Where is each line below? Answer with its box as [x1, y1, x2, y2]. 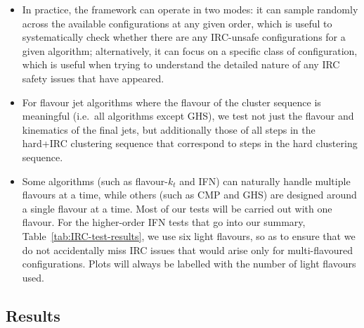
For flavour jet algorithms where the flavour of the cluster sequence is [22, 94, 321, 109]
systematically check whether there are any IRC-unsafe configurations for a [22, 30, 346, 44]
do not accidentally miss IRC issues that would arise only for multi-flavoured [22, 242, 353, 257]
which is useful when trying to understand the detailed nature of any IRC [22, 57, 340, 72]
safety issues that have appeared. [22, 70, 164, 85]
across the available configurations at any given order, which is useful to [22, 15, 332, 30]
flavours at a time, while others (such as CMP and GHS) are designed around [22, 187, 357, 202]
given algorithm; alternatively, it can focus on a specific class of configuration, [22, 43, 358, 58]
